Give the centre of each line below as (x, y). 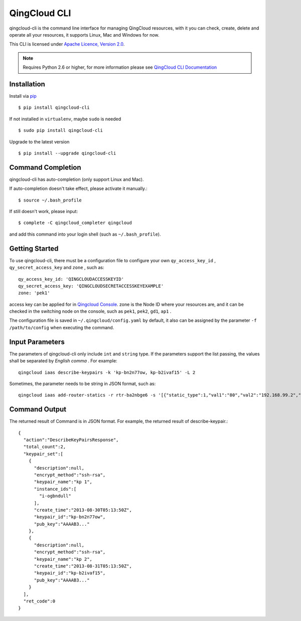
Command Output (38, 409)
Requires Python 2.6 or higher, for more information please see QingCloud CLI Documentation (120, 67)
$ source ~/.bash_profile (50, 200)
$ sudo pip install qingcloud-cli (60, 131)
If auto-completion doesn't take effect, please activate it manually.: (78, 188)
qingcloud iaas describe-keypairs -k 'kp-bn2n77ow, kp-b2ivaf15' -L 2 (107, 372)
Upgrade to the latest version (39, 142)
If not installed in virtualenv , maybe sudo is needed (65, 119)
